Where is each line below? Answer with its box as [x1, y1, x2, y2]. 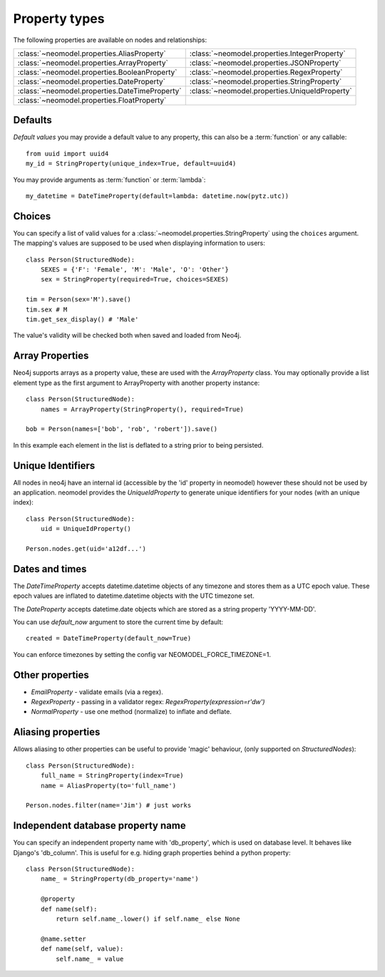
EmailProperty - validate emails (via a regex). [31, 688, 163, 696]
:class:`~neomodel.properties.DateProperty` [17, 76, 165, 86]
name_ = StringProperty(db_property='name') [40, 875, 199, 883]
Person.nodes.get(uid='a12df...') [26, 544, 146, 552]
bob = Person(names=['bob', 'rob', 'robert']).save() [26, 425, 217, 433]
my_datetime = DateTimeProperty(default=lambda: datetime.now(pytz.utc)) [26, 192, 289, 200]
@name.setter [40, 934, 86, 943]
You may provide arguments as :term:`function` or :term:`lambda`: [13, 175, 206, 184]
